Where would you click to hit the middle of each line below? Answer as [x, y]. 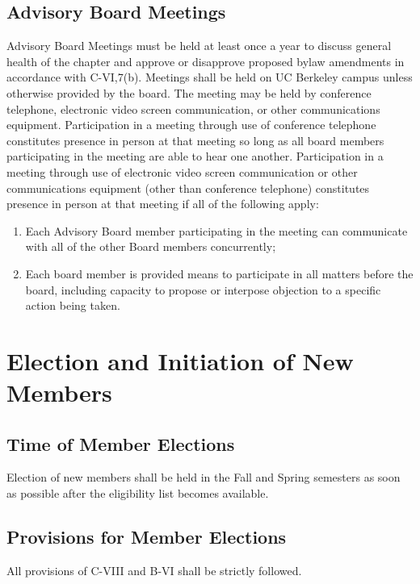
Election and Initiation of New [180, 360]
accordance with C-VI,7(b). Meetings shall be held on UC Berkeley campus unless [210, 77]
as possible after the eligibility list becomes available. [138, 493]
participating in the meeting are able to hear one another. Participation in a [195, 156]
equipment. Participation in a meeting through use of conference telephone [191, 125]
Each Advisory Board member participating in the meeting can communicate [216, 230]
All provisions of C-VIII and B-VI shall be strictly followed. [154, 570]
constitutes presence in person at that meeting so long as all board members [195, 140]
